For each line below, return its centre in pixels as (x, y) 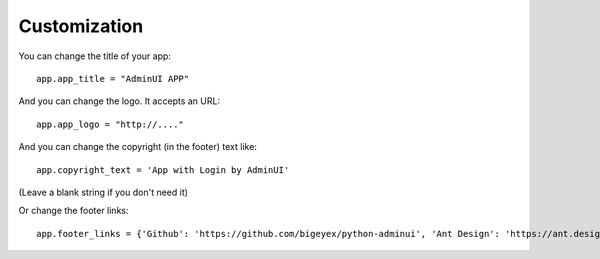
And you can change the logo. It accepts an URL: (119, 101)
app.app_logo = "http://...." (110, 124)
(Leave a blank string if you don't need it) (103, 192)
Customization (81, 26)
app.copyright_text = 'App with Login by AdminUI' (163, 169)
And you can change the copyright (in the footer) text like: (137, 147)
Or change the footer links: (73, 211)
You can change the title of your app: (95, 56)
